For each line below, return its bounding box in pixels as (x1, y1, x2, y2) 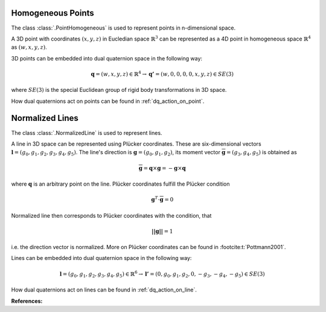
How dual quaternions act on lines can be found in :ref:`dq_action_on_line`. (11, 286, 197, 293)
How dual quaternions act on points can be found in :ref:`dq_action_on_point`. (11, 97, 205, 105)
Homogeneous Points (11, 8, 95, 18)
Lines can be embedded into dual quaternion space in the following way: (11, 255, 192, 262)
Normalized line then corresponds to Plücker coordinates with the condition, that (11, 212, 212, 219)
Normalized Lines (11, 113, 78, 123)
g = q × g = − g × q (138, 164, 187, 172)
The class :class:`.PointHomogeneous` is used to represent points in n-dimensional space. (11, 24, 235, 31)
